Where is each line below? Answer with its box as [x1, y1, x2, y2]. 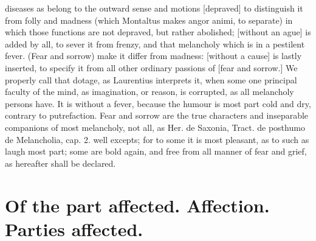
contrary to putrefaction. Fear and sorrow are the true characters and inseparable [5, 109, 309, 122]
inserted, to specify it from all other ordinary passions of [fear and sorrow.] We [5, 61, 298, 74]
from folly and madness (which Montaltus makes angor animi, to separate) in [5, 13, 293, 26]
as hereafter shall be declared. [5, 156, 116, 169]
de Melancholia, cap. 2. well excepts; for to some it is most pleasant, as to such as [5, 133, 309, 145]
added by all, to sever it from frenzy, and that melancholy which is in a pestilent [5, 37, 305, 50]
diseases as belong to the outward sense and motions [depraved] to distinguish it [5, 2, 303, 14]
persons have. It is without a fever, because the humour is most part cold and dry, [5, 97, 311, 110]
